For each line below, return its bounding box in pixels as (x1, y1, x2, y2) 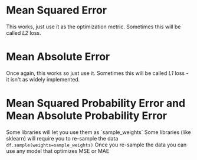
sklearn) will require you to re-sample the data (6, 135, 119, 142)
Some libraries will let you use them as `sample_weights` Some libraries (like (6, 128, 191, 136)
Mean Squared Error (6, 4, 107, 17)
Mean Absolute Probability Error (6, 109, 167, 123)
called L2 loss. (6, 29, 41, 36)
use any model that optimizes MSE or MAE (6, 147, 110, 154)
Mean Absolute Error (6, 50, 110, 64)
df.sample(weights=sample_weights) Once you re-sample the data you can (6, 141, 187, 148)
